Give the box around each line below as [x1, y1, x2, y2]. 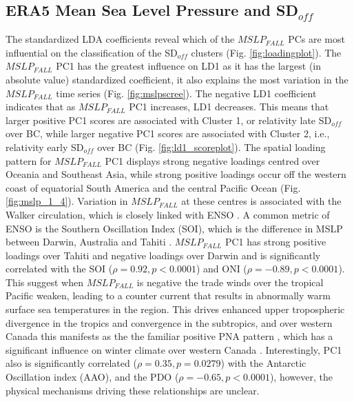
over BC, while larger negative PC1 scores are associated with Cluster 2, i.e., [6, 126, 330, 141]
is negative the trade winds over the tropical [136, 274, 324, 289]
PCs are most [288, 32, 345, 46]
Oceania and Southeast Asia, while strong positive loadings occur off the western [6, 167, 346, 181]
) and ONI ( [196, 261, 247, 276]
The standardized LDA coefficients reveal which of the [6, 32, 235, 46]
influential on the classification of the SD [6, 45, 178, 59]
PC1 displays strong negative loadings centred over [105, 153, 320, 168]
